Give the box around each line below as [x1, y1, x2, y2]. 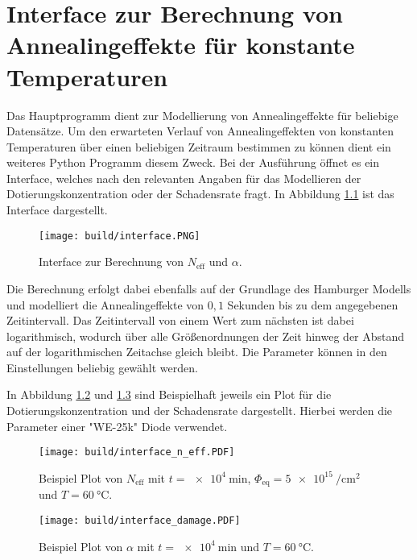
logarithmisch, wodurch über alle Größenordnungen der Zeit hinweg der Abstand [6, 327, 405, 344]
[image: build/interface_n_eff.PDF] [39, 446, 235, 458]
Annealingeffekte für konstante [6, 28, 355, 61]
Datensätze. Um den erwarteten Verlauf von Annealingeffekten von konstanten [6, 122, 394, 139]
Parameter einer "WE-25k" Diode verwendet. [6, 417, 228, 434]
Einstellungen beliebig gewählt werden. [6, 359, 198, 375]
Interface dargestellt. [6, 201, 108, 218]
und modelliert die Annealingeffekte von [6, 296, 204, 313]
